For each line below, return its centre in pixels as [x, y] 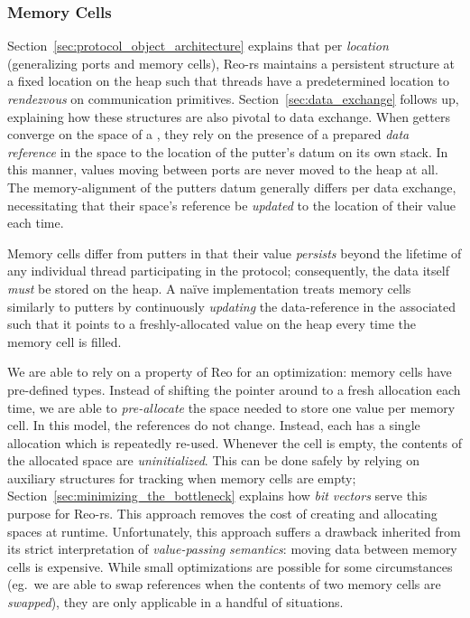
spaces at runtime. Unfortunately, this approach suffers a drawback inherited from [234, 531]
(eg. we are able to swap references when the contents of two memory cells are [224, 584]
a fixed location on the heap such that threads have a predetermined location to [228, 81]
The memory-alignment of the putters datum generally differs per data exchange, [232, 187]
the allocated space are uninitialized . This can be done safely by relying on [214, 460]
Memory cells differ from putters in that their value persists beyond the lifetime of [235, 253]
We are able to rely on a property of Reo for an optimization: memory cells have [230, 372]
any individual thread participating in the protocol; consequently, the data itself [228, 271]
